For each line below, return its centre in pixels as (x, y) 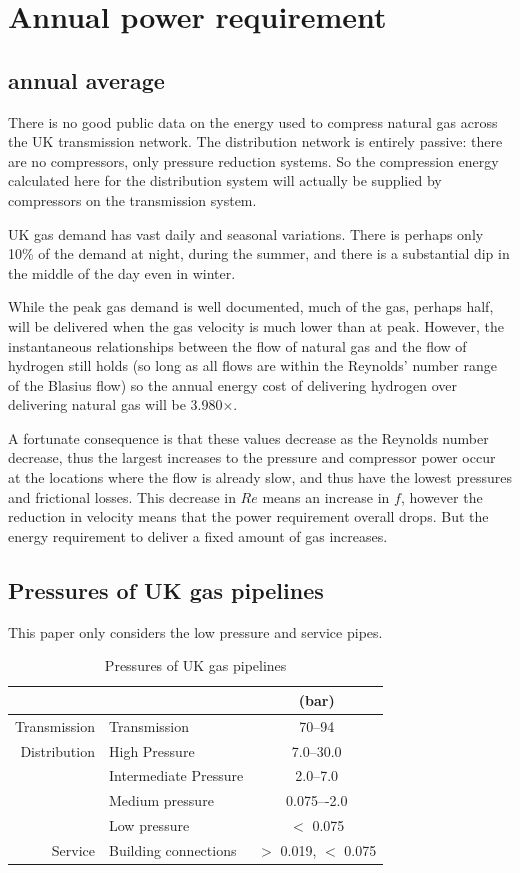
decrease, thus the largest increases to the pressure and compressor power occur (252, 457)
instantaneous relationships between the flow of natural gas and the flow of (237, 345)
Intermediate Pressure (176, 775)
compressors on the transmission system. (132, 199)
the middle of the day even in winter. (122, 272)
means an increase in (326, 496)
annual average (86, 79)
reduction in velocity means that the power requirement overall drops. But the (248, 516)
